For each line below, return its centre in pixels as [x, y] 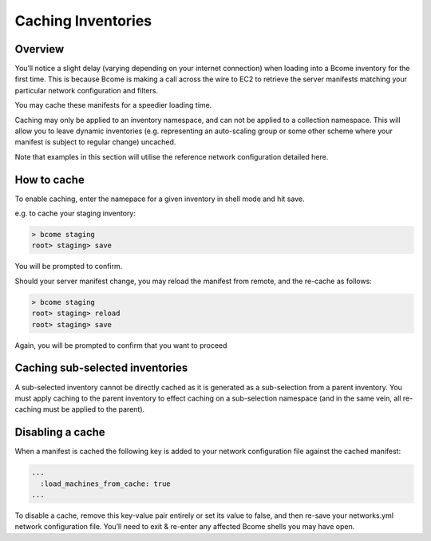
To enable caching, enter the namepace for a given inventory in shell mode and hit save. [160, 199]
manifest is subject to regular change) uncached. [95, 142]
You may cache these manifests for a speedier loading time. [113, 105]
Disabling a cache [60, 432]
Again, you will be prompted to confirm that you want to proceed [121, 345]
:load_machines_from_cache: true [105, 484]
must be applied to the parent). [94, 409]
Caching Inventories [83, 21]
